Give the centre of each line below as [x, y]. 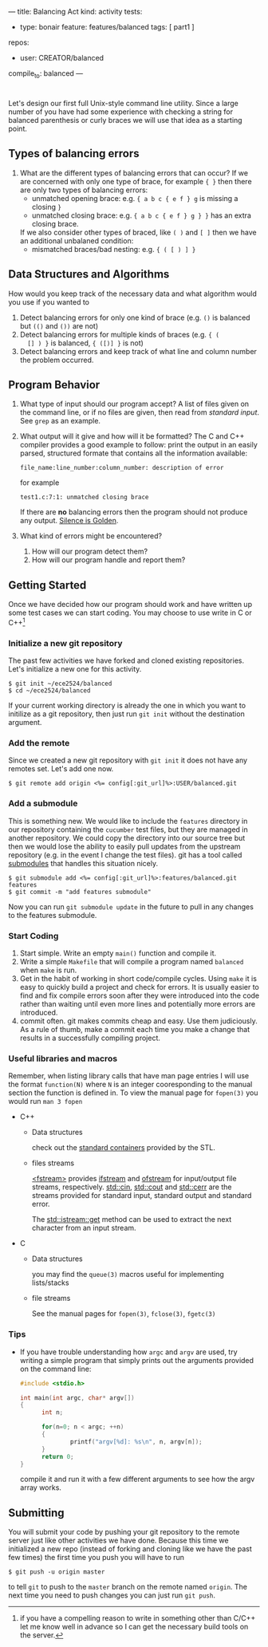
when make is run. [48, 970]
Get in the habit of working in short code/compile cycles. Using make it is [138, 979]
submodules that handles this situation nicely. [83, 863]
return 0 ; [57, 1456]
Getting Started [47, 585]
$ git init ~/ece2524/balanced [60, 684]
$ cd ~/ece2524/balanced [49, 691]
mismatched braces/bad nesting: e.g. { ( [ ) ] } [114, 249]
